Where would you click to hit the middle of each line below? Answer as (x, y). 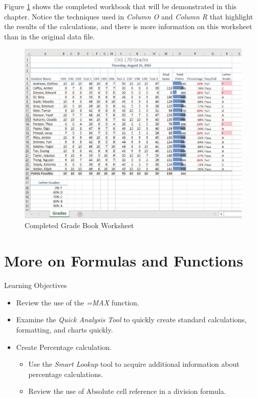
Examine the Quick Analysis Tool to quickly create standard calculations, (131, 319)
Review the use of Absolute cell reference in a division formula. (127, 391)
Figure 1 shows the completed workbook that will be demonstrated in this (121, 6)
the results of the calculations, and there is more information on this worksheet (128, 26)
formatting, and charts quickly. (65, 329)
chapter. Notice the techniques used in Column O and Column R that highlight (129, 16)
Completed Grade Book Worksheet (79, 225)
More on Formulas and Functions (124, 261)
